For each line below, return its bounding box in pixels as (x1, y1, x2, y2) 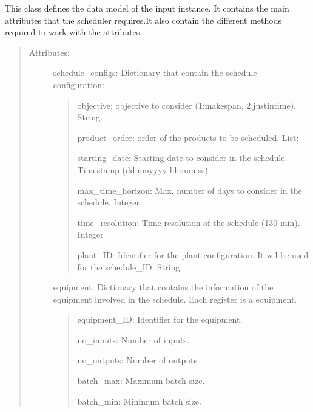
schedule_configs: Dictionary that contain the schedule (53, 66, 257, 79)
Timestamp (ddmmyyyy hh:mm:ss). (77, 163, 210, 176)
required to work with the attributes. (5, 26, 143, 38)
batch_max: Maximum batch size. (77, 374, 205, 387)
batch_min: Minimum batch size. (77, 394, 201, 407)
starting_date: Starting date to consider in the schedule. (77, 151, 288, 164)
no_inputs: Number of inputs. (77, 333, 189, 346)
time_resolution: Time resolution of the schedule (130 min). (77, 216, 300, 228)
